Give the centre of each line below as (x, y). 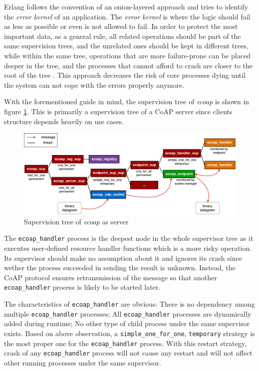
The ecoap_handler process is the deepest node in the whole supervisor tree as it (129, 238)
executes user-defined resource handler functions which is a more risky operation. (128, 248)
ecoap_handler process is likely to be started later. (82, 287)
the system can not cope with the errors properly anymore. (94, 85)
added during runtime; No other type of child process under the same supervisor (127, 323)
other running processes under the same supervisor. (83, 363)
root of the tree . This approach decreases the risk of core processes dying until (125, 75)
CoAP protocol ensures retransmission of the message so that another (111, 277)
